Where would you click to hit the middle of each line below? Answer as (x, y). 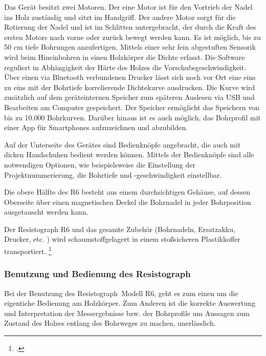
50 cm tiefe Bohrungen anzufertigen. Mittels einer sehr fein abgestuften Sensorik (130, 47)
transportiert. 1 (28, 250)
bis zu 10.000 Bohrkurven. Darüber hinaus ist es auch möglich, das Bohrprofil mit (132, 117)
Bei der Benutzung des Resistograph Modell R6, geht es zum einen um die (121, 293)
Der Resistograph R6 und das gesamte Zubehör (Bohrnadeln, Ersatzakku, (120, 229)
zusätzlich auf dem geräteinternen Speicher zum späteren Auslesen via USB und (129, 97)
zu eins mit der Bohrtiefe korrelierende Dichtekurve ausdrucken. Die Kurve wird (130, 87)
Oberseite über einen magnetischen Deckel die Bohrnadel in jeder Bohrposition (128, 202)
